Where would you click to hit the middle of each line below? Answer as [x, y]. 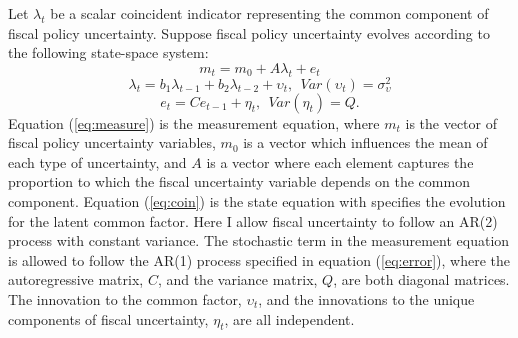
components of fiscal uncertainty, [108, 318]
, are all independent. [289, 318]
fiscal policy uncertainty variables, [112, 142]
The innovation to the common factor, [125, 299]
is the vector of [451, 122]
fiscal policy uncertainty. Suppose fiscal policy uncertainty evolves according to [249, 32]
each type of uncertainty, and [97, 161]
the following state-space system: [108, 52]
